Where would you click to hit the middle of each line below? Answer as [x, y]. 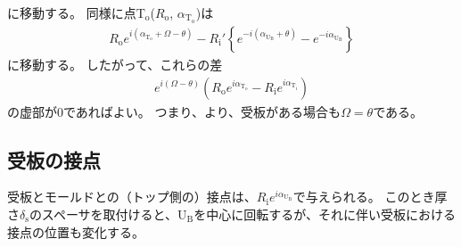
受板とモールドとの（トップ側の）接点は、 [132, 197]
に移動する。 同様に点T [76, 12]
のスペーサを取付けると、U [108, 214]
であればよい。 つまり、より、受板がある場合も [202, 111]
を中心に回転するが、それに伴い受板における [325, 214]
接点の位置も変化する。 [76, 231]
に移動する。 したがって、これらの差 [115, 64]
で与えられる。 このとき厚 [370, 197]
